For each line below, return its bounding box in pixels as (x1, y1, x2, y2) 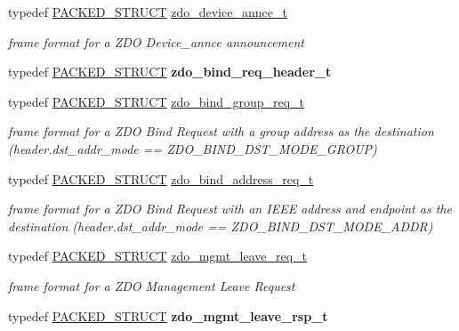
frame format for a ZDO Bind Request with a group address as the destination (8, 122, 434, 141)
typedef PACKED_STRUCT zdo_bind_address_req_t (8, 169, 314, 188)
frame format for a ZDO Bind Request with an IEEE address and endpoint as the (8, 199, 452, 218)
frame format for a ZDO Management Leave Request (8, 276, 295, 295)
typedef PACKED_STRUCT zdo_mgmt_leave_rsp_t (8, 306, 328, 325)
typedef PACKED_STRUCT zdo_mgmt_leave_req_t (8, 246, 308, 265)
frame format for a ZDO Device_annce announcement (8, 32, 305, 51)
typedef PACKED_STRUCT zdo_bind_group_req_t (8, 92, 305, 110)
